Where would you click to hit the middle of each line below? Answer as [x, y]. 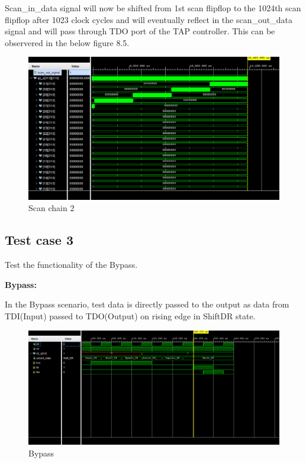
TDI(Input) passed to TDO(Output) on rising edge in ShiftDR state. [130, 315]
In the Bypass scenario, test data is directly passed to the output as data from [147, 304]
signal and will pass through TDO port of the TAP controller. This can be [140, 31]
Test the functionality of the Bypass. [71, 265]
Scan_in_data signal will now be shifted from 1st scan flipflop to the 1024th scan [153, 8]
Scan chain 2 [51, 208]
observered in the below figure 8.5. [67, 42]
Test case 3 [39, 240]
